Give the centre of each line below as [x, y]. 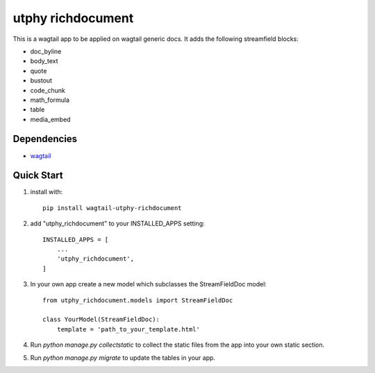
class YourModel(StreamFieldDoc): [101, 320]
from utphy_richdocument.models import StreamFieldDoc [138, 300]
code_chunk [48, 90]
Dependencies [45, 139]
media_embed [50, 119]
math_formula [50, 100]
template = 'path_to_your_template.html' [128, 329]
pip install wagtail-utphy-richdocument [112, 208]
